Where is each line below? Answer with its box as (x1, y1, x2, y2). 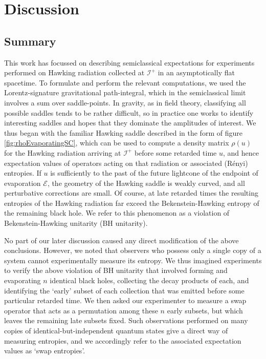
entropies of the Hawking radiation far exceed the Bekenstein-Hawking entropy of (4, 197, 259, 208)
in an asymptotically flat (158, 67, 235, 78)
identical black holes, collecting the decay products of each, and (50, 275, 249, 286)
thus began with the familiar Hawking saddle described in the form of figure (4, 127, 242, 138)
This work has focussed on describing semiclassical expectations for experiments (4, 57, 255, 68)
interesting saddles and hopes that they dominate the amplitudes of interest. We (4, 117, 256, 128)
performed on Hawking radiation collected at (4, 67, 145, 78)
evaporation (4, 177, 41, 188)
